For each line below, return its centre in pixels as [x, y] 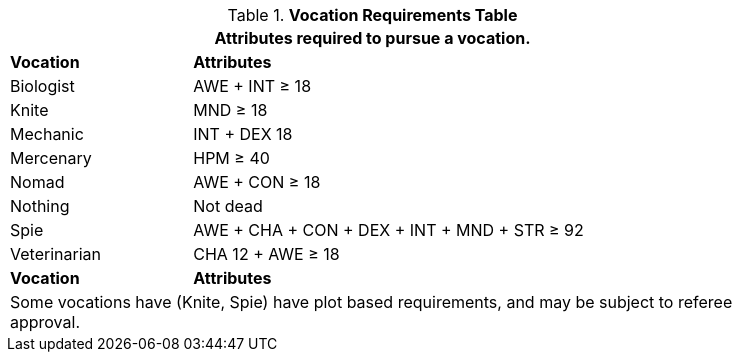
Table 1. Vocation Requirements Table [372, 15]
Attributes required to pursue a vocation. [372, 38]
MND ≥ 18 [230, 110]
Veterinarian [55, 254]
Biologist [42, 86]
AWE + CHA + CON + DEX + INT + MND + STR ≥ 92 [388, 230]
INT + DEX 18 [243, 134]
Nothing [40, 206]
